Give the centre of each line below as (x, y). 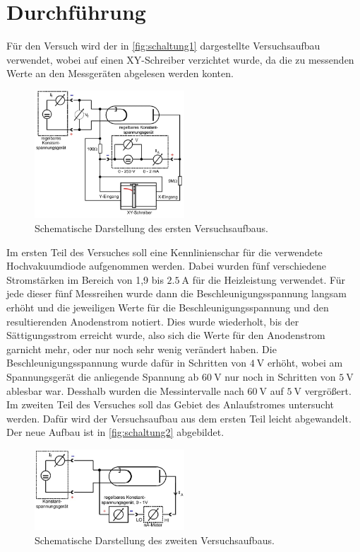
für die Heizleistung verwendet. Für (269, 279)
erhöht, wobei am (305, 363)
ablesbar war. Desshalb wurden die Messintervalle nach (125, 390)
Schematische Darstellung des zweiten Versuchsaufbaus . (155, 540)
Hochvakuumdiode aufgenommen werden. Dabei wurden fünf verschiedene (167, 266)
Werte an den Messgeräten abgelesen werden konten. (120, 73)
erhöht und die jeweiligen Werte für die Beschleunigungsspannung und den (168, 307)
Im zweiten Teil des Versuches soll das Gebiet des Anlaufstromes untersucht (170, 404)
